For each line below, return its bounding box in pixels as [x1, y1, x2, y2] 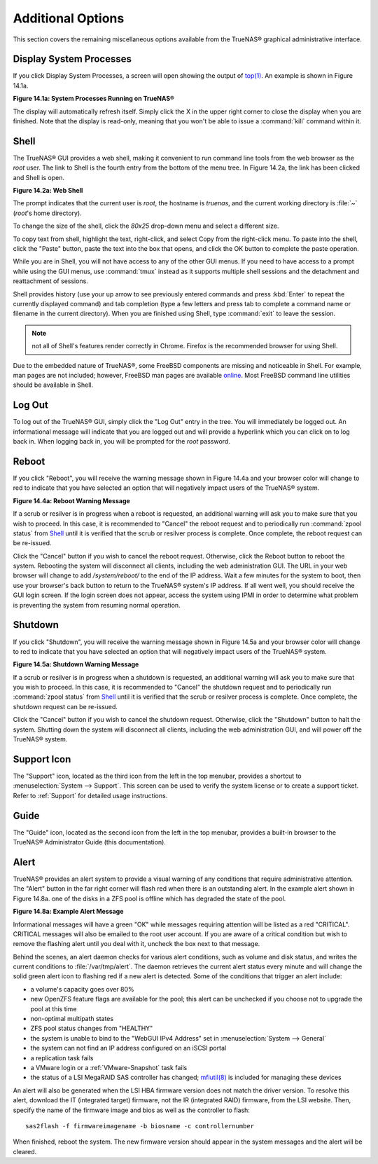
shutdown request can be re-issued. [13, 702, 118, 711]
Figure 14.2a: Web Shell [13, 186, 83, 195]
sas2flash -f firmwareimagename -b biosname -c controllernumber [25, 1122, 255, 1130]
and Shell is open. [13, 173, 64, 182]
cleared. [13, 1147, 37, 1156]
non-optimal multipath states [30, 1015, 114, 1023]
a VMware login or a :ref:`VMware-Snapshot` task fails [30, 1063, 188, 1071]
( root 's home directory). [13, 209, 82, 217]
